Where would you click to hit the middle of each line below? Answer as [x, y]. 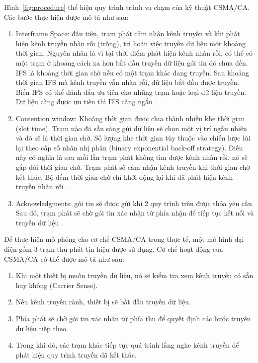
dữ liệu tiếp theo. [42, 328]
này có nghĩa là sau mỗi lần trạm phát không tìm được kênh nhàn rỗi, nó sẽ [131, 157]
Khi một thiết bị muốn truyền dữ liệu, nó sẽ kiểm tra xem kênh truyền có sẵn [134, 275]
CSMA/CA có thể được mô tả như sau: [64, 258]
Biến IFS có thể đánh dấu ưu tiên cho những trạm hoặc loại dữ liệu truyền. [131, 92]
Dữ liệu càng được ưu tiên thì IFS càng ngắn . [86, 102]
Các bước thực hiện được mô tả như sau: [66, 17]
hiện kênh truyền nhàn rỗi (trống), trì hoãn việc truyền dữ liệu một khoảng [131, 43]
